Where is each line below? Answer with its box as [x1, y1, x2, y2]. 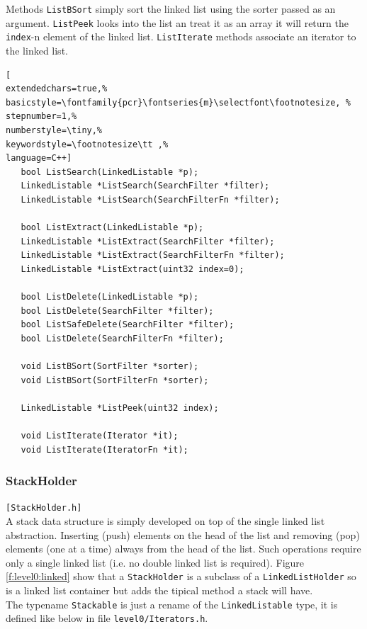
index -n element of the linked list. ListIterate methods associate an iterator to [6, 29, 356, 44]
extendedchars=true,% [6, 84, 108, 94]
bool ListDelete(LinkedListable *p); [21, 292, 199, 302]
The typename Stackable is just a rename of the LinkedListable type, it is [6, 596, 338, 611]
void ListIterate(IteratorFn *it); [21, 444, 188, 455]
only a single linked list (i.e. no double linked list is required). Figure [6, 555, 305, 569]
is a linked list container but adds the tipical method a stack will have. [6, 583, 313, 598]
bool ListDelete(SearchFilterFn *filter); [21, 333, 224, 344]
